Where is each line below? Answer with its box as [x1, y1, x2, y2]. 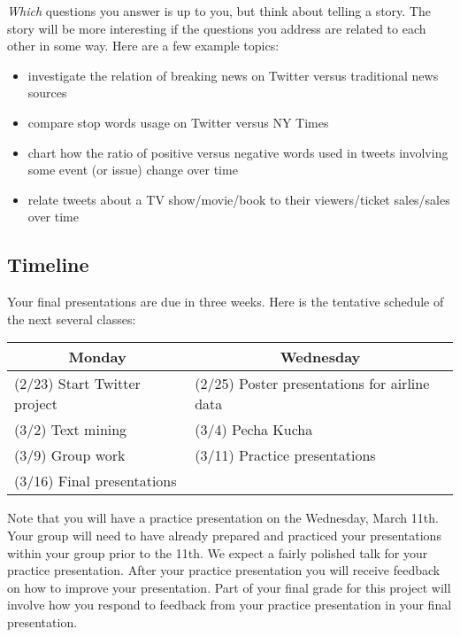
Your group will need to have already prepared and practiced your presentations [7, 525, 441, 544]
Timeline [7, 251, 89, 278]
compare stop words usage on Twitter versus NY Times [27, 113, 329, 131]
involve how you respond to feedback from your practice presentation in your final [7, 595, 452, 614]
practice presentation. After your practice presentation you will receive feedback [7, 561, 441, 579]
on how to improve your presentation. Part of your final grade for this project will [7, 578, 451, 596]
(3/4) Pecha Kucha [195, 419, 313, 440]
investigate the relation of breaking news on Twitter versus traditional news [27, 66, 439, 84]
